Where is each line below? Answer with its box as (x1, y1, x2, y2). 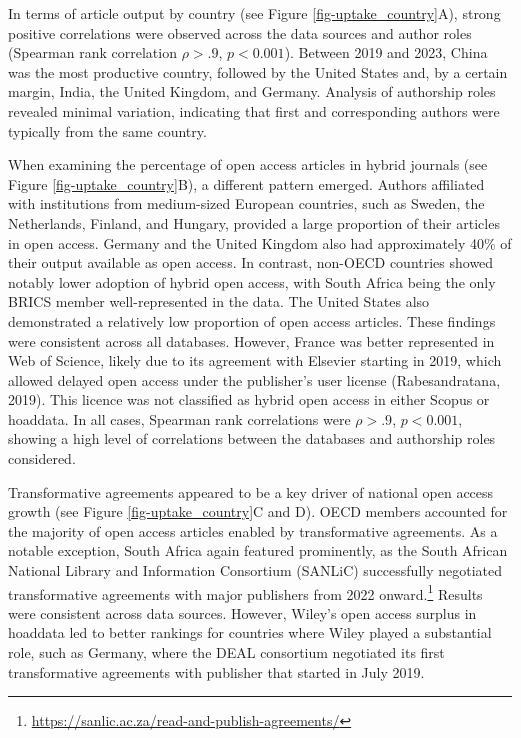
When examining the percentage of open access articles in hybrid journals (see (8, 154, 488, 175)
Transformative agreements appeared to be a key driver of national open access (8, 481, 494, 502)
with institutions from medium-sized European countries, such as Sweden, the (8, 193, 485, 214)
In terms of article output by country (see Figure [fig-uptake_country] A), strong (8, 3, 501, 23)
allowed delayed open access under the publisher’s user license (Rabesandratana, (8, 369, 501, 390)
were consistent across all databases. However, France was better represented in (8, 330, 495, 351)
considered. (8, 448, 76, 469)
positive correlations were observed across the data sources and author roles (8, 22, 472, 43)
